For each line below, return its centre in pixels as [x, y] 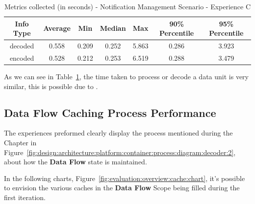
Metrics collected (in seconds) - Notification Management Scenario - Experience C [127, 6]
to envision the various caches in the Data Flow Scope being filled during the [122, 188]
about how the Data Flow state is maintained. [76, 162]
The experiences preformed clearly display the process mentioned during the [118, 133]
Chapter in [20, 142]
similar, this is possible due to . [51, 86]
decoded [22, 46]
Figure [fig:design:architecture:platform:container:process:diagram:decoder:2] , [120, 152]
